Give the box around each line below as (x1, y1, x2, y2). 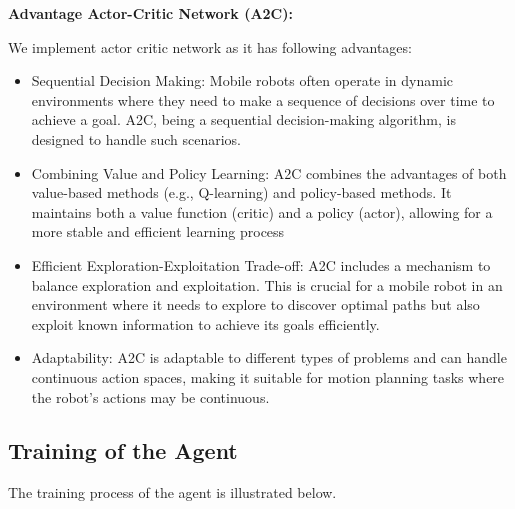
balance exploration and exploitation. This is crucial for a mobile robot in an (31, 274, 503, 295)
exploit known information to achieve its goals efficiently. (31, 313, 380, 334)
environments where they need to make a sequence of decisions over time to (31, 89, 495, 110)
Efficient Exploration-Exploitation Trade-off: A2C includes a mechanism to (31, 254, 491, 275)
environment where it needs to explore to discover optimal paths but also (31, 294, 480, 315)
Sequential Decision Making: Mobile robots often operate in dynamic (31, 70, 454, 91)
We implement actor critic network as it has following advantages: (8, 36, 412, 57)
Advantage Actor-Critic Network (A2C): (8, 3, 293, 23)
